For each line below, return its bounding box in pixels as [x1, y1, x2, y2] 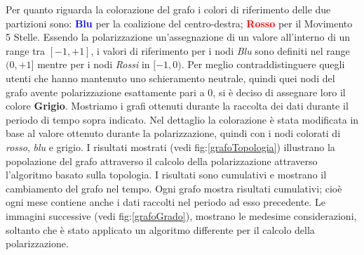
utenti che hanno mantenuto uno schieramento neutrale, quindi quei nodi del [6, 70, 335, 85]
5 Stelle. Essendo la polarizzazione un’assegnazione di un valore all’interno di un [6, 30, 351, 44]
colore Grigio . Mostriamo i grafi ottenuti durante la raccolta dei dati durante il [6, 98, 349, 113]
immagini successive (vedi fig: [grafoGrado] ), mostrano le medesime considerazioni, [6, 208, 357, 223]
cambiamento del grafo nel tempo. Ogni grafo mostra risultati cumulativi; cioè [6, 181, 342, 195]
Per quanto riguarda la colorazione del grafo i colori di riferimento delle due [6, 2, 331, 16]
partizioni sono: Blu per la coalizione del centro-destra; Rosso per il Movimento [6, 15, 353, 30]
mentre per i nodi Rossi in [37, 57, 150, 72]
